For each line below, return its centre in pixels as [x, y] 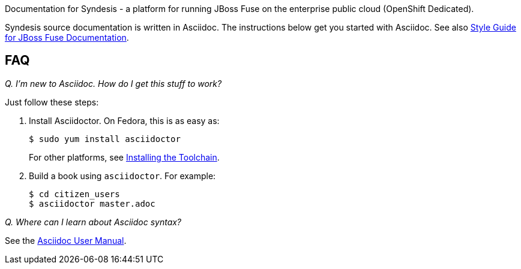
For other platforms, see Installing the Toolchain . [124, 157]
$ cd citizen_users [74, 194]
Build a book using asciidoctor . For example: [122, 176]
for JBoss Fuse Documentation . [67, 37]
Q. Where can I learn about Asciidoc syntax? [93, 222]
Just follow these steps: [52, 102]
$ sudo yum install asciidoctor [105, 139]
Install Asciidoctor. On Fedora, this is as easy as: [124, 120]
